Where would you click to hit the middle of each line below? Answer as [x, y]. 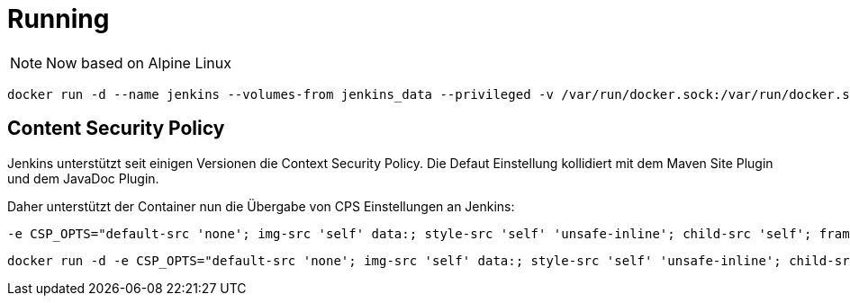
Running [59, 19]
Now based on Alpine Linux [139, 62]
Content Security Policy [116, 129]
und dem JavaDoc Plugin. [83, 178]
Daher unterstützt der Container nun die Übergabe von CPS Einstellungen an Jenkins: [261, 206]
